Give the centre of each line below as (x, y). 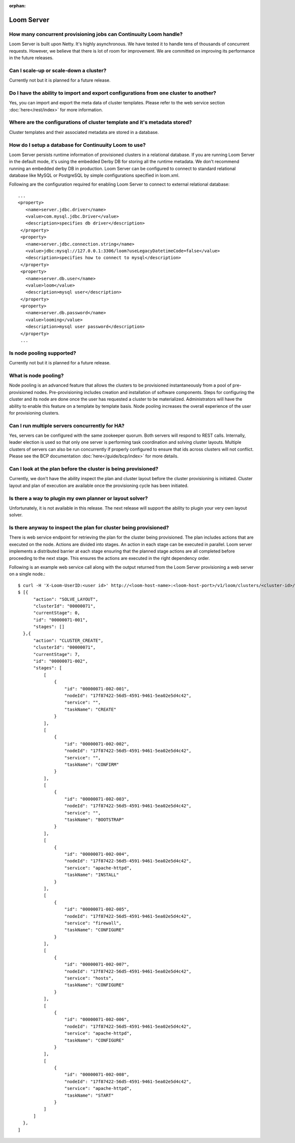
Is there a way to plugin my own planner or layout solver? (78, 498)
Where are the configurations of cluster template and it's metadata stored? (100, 122)
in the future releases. (31, 58)
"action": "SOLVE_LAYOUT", (66, 599)
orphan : (17, 6)
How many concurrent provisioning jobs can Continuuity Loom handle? (96, 34)
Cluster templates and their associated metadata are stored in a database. (84, 132)
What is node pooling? (36, 375)
